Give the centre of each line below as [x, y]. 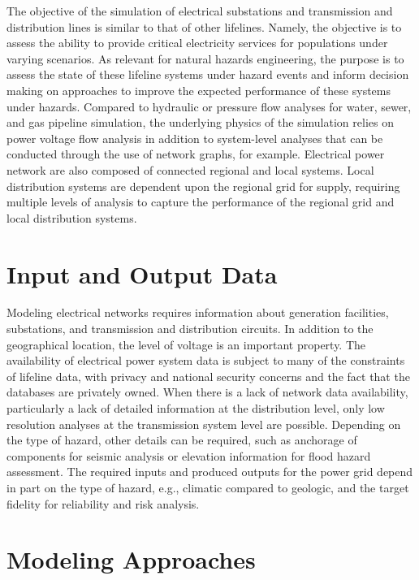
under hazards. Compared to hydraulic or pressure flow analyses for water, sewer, [209, 106]
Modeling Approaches [131, 559]
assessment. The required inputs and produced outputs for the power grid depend [210, 472]
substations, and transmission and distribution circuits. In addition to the [190, 329]
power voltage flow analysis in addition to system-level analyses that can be [195, 138]
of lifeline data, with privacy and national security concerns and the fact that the [208, 376]
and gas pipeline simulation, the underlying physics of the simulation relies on [200, 122]
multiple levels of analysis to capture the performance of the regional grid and [201, 202]
